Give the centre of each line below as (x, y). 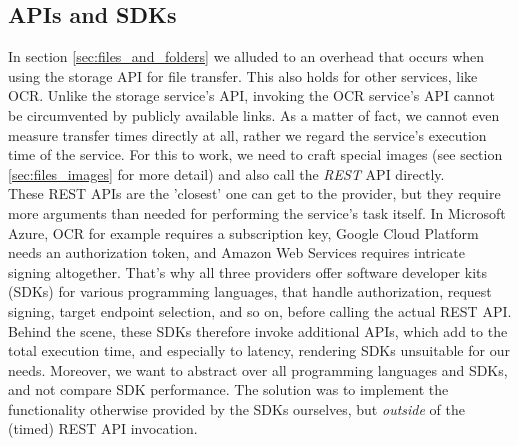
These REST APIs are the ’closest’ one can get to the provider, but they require (254, 193)
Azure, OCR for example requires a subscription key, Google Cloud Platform (243, 232)
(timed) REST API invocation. (103, 428)
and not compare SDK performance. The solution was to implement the (228, 389)
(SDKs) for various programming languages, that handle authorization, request (250, 291)
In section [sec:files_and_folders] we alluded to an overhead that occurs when (246, 56)
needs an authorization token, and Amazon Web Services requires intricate (236, 252)
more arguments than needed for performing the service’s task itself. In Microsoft (257, 212)
